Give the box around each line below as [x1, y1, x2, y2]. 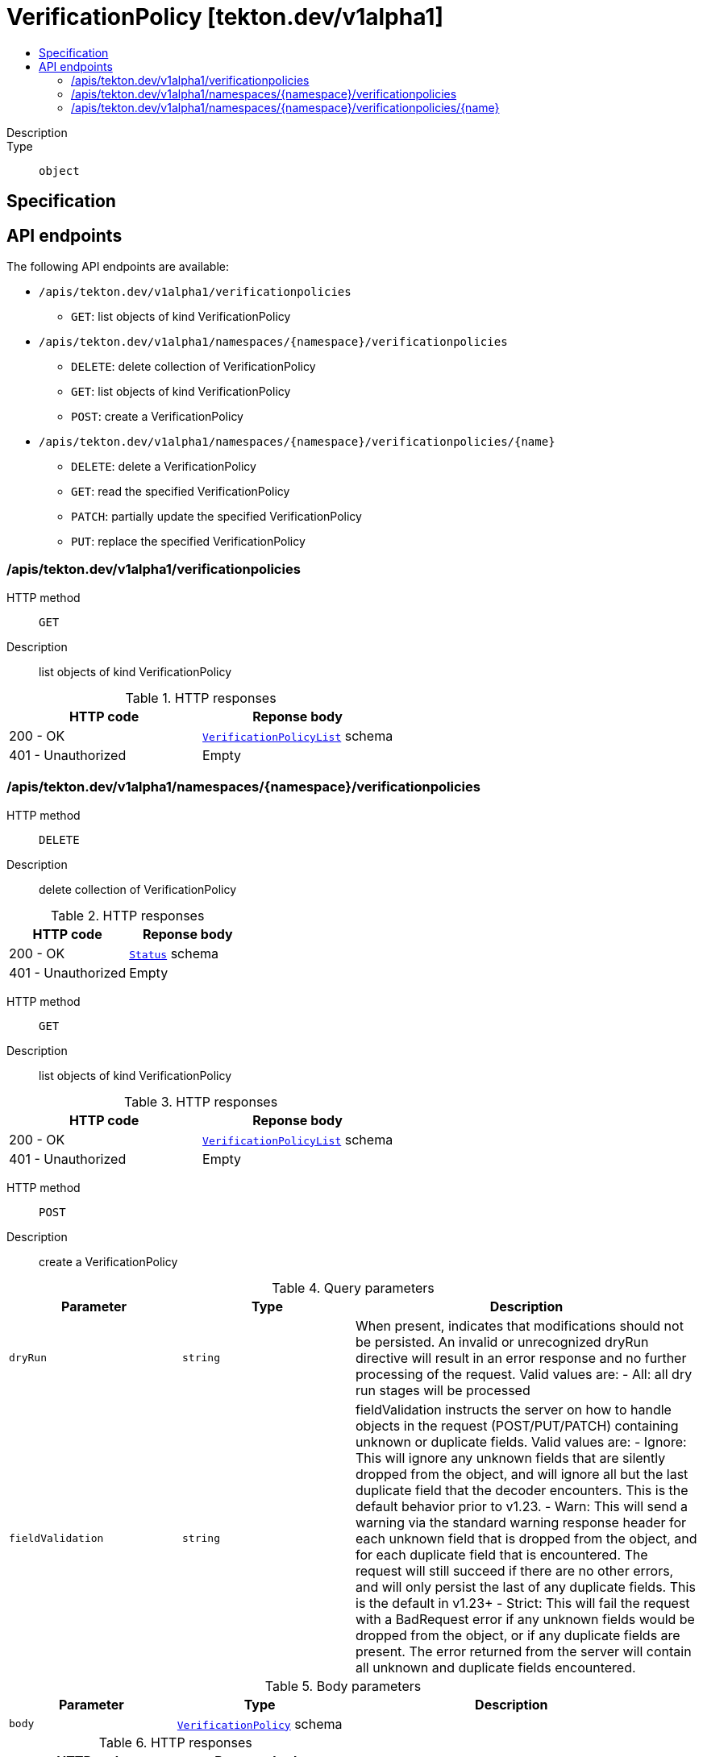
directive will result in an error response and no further [356, 1349, 687, 1366]
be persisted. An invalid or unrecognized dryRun [356, 1333, 649, 1350]
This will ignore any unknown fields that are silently [356, 1449, 666, 1466]
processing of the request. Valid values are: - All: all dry [356, 1365, 693, 1382]
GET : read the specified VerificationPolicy [71, 484, 290, 499]
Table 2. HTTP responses [50, 907, 205, 924]
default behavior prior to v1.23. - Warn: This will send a [356, 1497, 688, 1514]
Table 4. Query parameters [272, 1279, 435, 1296]
